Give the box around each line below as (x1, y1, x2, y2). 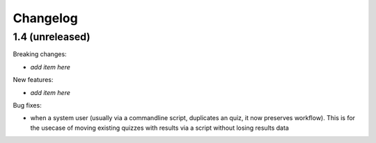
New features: (13, 76, 54, 84)
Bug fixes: (13, 101, 42, 109)
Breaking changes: (13, 50, 67, 58)
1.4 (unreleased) (13, 31, 91, 43)
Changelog (13, 10, 78, 26)
